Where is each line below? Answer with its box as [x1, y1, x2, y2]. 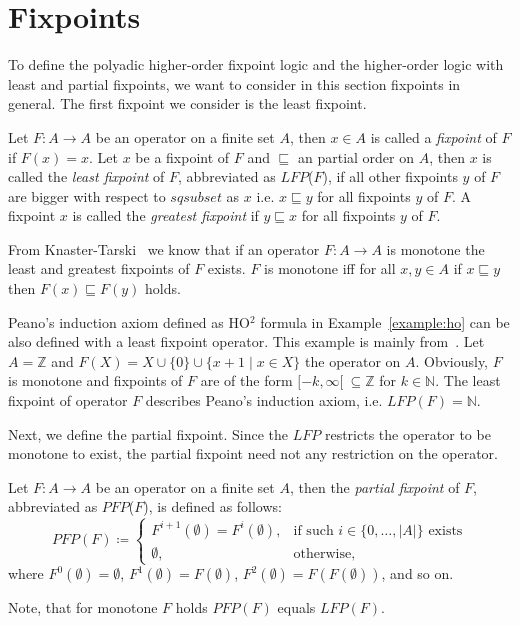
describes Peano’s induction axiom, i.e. [145, 390, 383, 411]
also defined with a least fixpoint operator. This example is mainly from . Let [8, 331, 485, 352]
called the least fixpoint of [8, 166, 165, 187]
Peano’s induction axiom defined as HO [8, 311, 250, 332]
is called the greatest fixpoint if [72, 205, 259, 226]
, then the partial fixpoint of [289, 476, 460, 497]
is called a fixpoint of [370, 126, 497, 147]
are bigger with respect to [8, 185, 166, 206]
